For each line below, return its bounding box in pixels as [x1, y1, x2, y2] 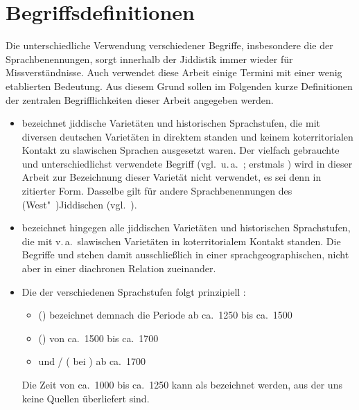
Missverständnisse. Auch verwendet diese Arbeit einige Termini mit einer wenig [6, 65, 342, 80]
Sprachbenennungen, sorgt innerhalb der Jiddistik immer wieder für [6, 51, 293, 66]
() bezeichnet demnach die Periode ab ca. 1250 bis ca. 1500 [38, 307, 292, 322]
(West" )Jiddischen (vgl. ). [21, 197, 137, 211]
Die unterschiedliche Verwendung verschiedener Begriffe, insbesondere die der [6, 38, 333, 53]
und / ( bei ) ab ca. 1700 [38, 354, 146, 368]
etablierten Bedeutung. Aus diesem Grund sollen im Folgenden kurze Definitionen [6, 78, 353, 93]
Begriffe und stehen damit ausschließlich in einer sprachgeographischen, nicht [21, 247, 349, 262]
